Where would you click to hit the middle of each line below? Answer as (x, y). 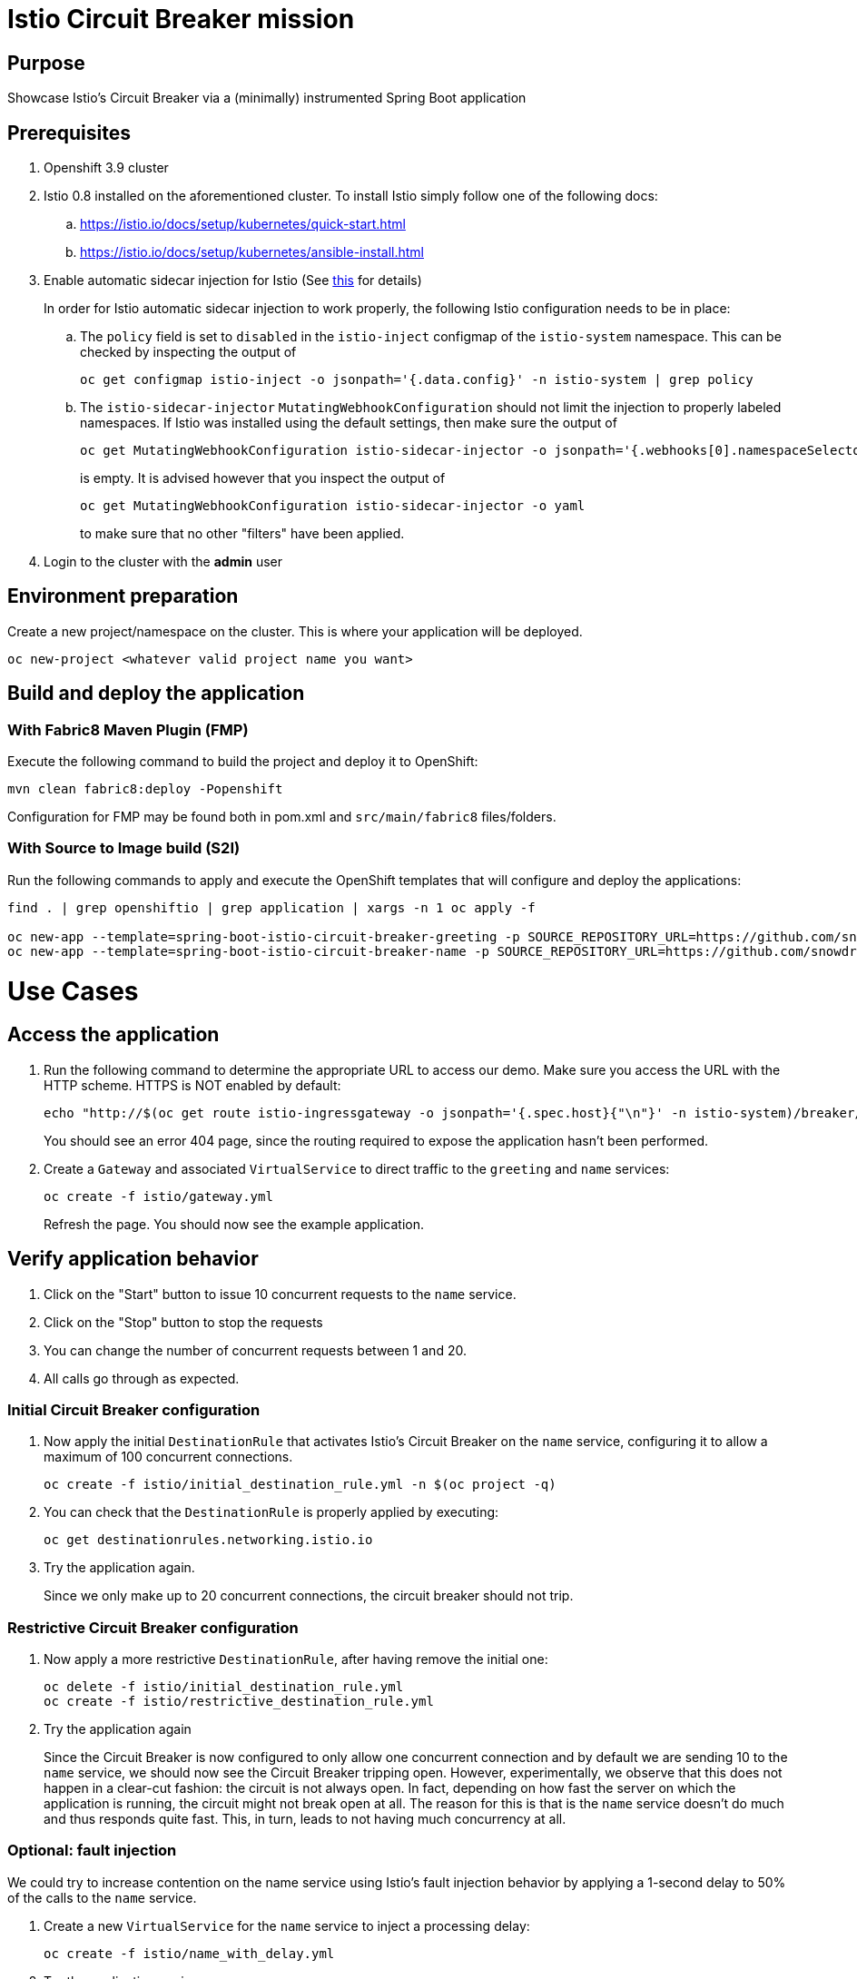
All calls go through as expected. (142, 1378)
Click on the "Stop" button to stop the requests (183, 1322)
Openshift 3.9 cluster (106, 168)
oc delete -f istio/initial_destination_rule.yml (224, 1687)
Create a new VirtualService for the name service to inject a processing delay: (287, 1925)
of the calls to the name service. (102, 1897)
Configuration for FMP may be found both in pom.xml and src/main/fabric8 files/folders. (282, 817)
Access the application (113, 1035)
